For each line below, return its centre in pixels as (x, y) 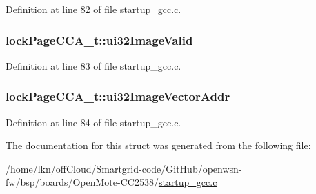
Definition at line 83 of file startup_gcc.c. (93, 65)
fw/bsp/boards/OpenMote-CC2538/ (82, 182)
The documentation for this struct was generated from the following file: (158, 145)
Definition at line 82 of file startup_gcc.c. (93, 9)
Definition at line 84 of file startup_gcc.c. (93, 122)
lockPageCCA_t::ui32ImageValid (99, 40)
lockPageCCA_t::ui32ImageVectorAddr (118, 96)
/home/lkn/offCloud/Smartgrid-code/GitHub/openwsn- (124, 168)
